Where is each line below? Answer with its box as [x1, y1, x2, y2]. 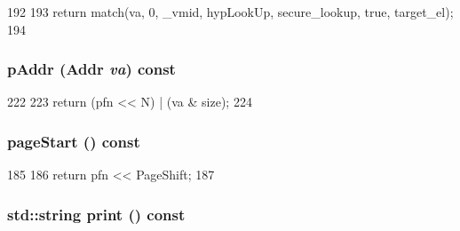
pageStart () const [7, 130, 140, 152]
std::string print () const [7, 203, 186, 225]
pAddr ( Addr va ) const [7, 58, 176, 80]
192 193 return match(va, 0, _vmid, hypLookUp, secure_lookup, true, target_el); [7, 3, 454, 20]
